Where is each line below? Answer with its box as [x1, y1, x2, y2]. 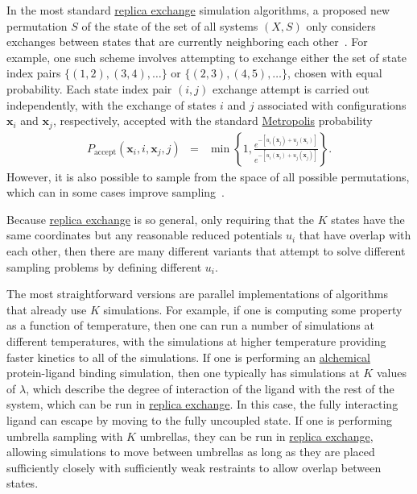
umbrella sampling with [6, 427, 123, 444]
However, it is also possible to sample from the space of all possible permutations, [6, 168, 410, 185]
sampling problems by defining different [6, 258, 202, 275]
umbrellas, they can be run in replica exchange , [139, 427, 374, 444]
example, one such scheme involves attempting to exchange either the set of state [6, 48, 407, 65]
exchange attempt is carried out [212, 80, 370, 97]
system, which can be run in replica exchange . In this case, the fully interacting [6, 396, 398, 413]
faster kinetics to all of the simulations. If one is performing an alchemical [6, 348, 371, 365]
